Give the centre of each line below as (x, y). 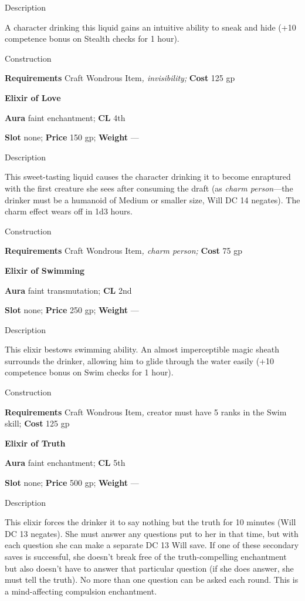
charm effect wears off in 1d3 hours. (69, 211)
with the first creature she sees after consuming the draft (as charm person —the (149, 188)
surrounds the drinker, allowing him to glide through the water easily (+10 (140, 360)
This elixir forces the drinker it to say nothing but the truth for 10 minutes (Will (150, 522)
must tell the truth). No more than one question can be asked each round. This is (152, 580)
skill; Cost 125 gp (37, 423)
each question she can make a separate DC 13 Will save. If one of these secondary (152, 545)
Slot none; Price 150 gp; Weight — (72, 137)
